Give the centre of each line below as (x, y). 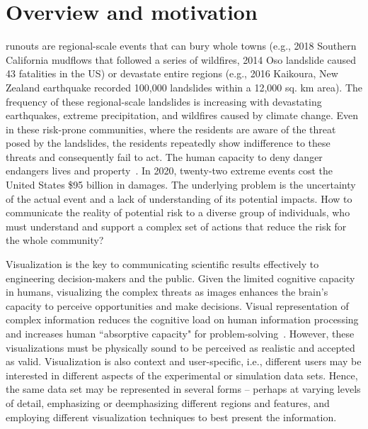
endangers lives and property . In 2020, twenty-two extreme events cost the (169, 171)
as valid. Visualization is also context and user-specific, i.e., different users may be (184, 361)
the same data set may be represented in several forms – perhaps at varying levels (183, 389)
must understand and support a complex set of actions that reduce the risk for (176, 226)
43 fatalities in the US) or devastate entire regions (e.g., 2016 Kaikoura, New (172, 73)
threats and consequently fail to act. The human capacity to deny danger (164, 156)
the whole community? (55, 240)
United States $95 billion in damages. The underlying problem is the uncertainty (181, 185)
